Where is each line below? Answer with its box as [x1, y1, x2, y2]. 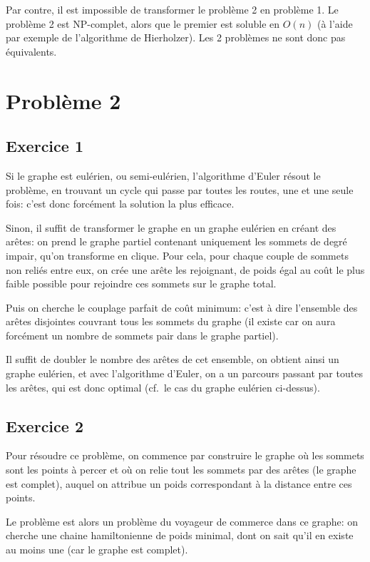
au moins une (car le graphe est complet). [6, 542, 188, 557]
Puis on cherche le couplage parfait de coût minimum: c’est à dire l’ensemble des [6, 300, 358, 315]
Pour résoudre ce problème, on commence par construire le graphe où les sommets [6, 448, 364, 463]
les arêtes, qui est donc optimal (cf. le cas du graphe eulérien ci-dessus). [6, 379, 320, 394]
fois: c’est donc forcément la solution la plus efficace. [6, 196, 235, 211]
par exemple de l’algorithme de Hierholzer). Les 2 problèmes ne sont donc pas [6, 30, 346, 45]
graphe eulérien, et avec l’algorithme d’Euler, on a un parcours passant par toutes [6, 366, 363, 381]
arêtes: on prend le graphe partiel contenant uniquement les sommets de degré [6, 234, 347, 249]
